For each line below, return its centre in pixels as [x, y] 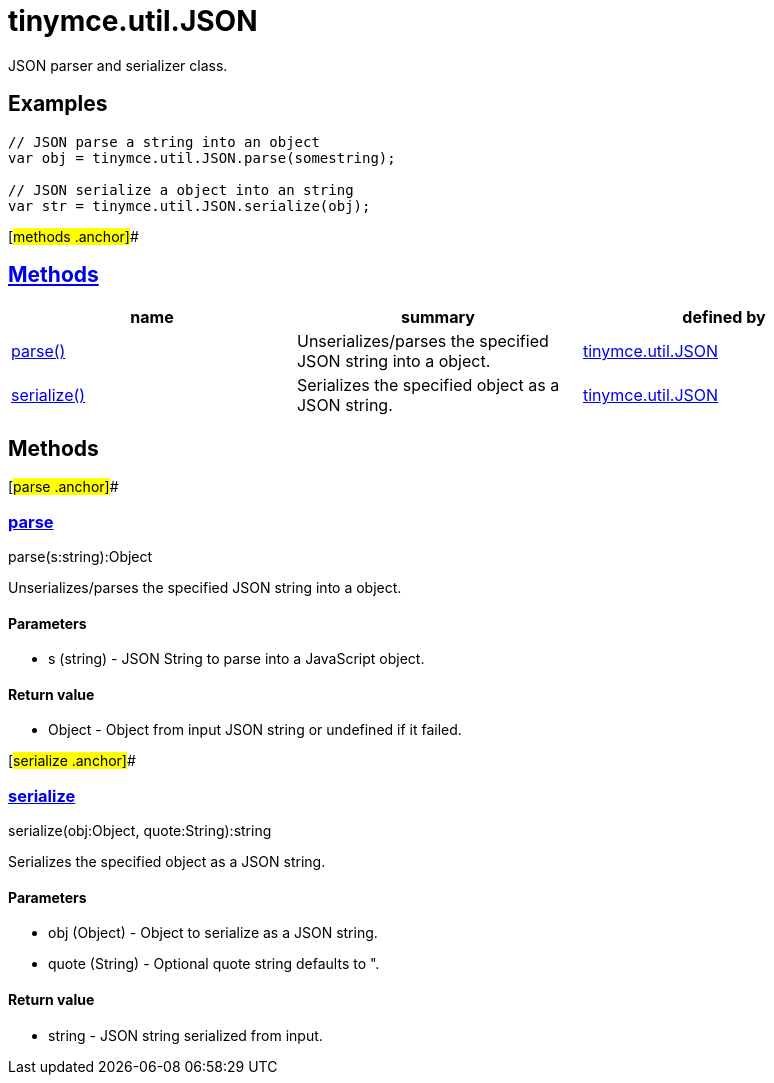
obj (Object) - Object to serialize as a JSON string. [213, 933]
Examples [58, 104]
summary [438, 317]
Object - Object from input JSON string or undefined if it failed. [255, 730]
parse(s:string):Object [80, 557]
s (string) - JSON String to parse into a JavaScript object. [236, 659]
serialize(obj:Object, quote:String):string [140, 831]
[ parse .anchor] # [63, 487]
